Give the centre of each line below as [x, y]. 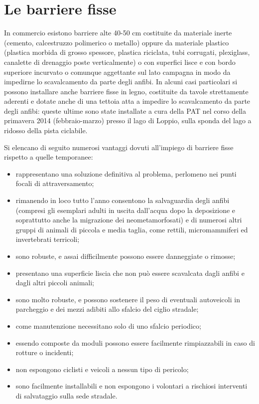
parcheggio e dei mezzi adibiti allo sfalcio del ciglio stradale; [107, 309]
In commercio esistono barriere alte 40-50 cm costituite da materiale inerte [118, 33]
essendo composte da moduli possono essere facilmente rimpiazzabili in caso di [135, 342]
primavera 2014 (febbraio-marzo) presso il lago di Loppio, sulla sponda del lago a [128, 120]
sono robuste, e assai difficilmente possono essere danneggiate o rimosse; [126, 256]
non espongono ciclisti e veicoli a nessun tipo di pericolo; [102, 369]
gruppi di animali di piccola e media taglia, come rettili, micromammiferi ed [132, 229]
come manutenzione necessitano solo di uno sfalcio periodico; [108, 325]
